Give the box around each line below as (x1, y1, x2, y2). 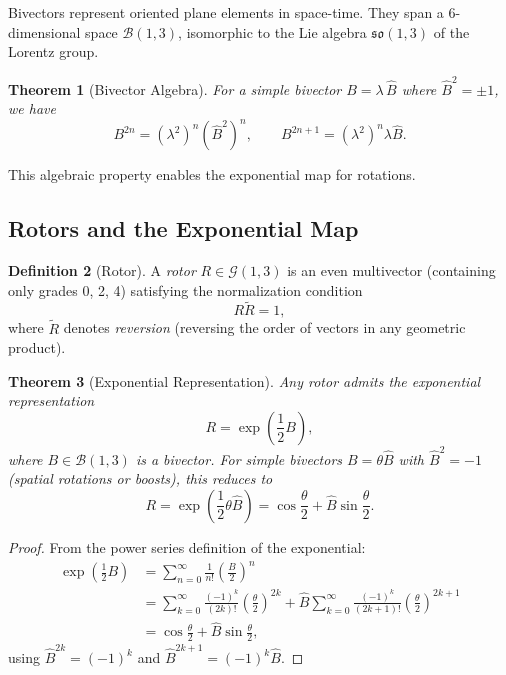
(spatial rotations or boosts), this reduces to (8, 468, 273, 489)
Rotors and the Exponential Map (8, 213, 359, 244)
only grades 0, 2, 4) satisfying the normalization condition (8, 279, 363, 300)
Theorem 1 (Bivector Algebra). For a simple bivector (8, 78, 342, 99)
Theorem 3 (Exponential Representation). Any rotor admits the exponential (8, 370, 481, 391)
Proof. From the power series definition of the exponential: (8, 536, 366, 557)
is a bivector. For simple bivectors (135, 448, 343, 469)
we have (8, 98, 56, 119)
